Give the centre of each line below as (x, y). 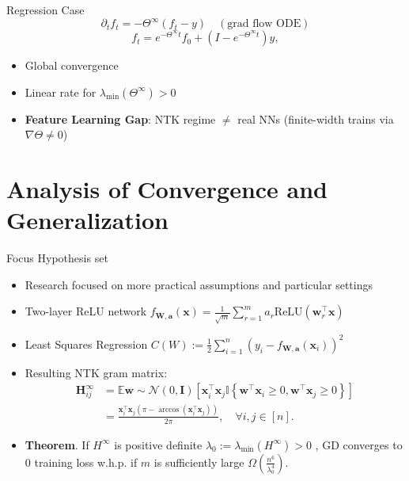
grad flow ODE (264, 24)
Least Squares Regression (86, 344)
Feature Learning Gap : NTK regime (120, 118)
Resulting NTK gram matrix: (96, 372)
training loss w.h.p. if (86, 462)
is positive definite (158, 444)
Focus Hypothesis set (57, 258)
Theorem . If (57, 444)
